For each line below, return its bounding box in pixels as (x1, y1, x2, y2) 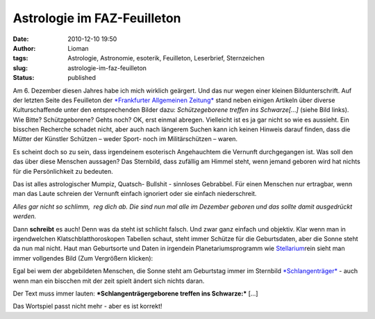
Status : (12, 74, 35, 82)
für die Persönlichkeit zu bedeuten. (12, 167, 114, 175)
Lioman (67, 44, 90, 52)
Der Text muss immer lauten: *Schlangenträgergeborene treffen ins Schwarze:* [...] (12, 289, 258, 297)
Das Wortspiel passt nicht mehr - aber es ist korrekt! (12, 302, 162, 311)
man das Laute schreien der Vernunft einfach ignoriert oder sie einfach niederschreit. (12, 190, 257, 198)
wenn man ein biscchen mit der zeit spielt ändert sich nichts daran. (12, 277, 205, 285)
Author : (12, 44, 36, 52)
